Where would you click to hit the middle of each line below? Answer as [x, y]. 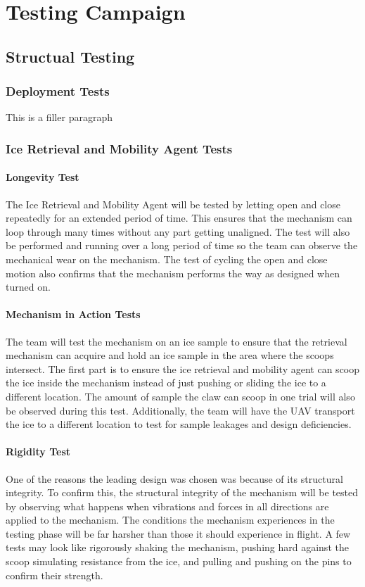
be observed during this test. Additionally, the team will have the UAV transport [180, 410]
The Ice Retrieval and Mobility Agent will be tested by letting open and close [173, 204]
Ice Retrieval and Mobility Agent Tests [119, 148]
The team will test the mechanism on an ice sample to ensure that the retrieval [177, 341]
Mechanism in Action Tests [73, 314]
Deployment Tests [58, 91]
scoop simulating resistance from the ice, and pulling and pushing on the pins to [179, 561]
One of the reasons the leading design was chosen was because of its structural [174, 478]
